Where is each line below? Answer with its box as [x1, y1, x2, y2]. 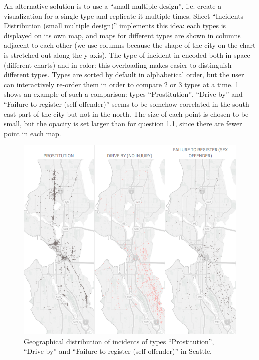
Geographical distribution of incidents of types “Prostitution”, [24, 336, 214, 346]
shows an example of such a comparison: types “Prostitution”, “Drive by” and [4, 89, 243, 99]
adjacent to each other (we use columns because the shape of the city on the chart [4, 40, 256, 50]
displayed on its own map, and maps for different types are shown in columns [4, 30, 241, 40]
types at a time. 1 [184, 79, 239, 89]
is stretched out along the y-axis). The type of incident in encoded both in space [4, 49, 250, 60]
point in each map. [4, 128, 61, 138]
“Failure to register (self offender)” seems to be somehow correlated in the [4, 98, 230, 109]
